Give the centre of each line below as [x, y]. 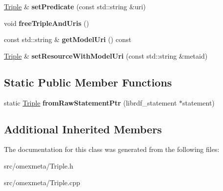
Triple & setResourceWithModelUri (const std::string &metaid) [106, 55]
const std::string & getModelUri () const [68, 39]
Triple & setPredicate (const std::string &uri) [75, 6]
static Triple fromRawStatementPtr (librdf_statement [90, 102]
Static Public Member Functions [88, 82]
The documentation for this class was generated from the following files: [112, 149]
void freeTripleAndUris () [46, 23]
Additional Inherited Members [83, 129]
